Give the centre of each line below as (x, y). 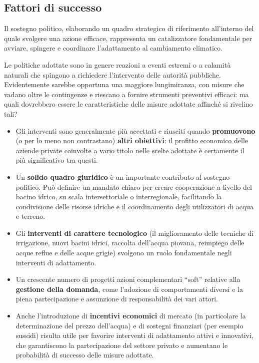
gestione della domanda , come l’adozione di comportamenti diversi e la (129, 289)
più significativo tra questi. (57, 160)
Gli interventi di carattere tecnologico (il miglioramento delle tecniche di (135, 233)
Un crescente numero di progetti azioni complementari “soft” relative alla (128, 279)
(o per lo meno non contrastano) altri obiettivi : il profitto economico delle (132, 140)
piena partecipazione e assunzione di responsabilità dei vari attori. (117, 299)
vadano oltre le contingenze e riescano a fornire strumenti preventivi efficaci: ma (126, 94)
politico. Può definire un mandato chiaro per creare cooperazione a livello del (134, 187)
